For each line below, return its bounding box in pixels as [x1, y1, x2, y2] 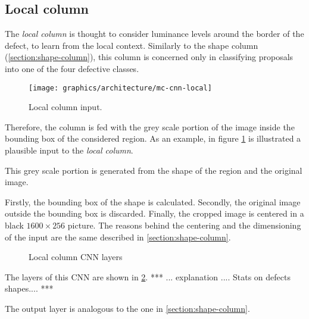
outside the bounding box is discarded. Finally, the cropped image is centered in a [5, 207, 304, 220]
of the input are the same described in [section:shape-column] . [5, 230, 231, 243]
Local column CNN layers [29, 251, 123, 263]
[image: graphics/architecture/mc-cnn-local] [29, 83, 212, 92]
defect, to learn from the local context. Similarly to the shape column [5, 39, 258, 51]
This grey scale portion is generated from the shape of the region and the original [5, 164, 302, 176]
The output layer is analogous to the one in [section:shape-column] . [5, 302, 250, 314]
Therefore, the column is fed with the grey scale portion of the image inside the [5, 120, 295, 133]
